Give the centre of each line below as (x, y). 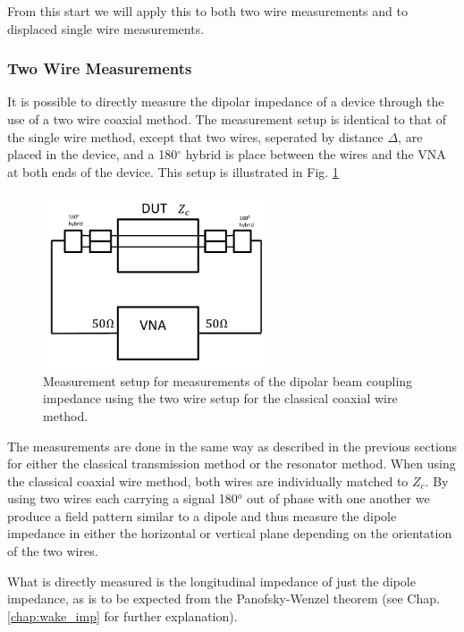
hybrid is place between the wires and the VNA (316, 154)
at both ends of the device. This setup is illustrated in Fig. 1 (173, 171)
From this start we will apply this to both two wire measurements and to (207, 11)
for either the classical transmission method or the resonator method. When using (232, 463)
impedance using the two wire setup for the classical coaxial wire (220, 398)
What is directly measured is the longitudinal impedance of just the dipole (211, 581)
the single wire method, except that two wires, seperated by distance (195, 136)
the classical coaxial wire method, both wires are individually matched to (208, 480)
